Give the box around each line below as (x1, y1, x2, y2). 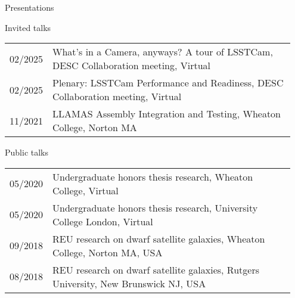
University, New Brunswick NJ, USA (52, 276, 206, 290)
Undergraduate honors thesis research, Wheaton (52, 169, 253, 184)
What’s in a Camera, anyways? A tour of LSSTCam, (52, 45, 273, 59)
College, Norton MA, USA (52, 245, 163, 259)
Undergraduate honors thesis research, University (52, 200, 258, 215)
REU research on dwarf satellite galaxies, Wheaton (52, 231, 265, 246)
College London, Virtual (52, 214, 153, 228)
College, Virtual (52, 183, 119, 197)
